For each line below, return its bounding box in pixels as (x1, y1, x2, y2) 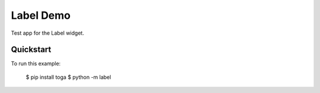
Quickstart (11, 45, 52, 55)
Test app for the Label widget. (11, 29, 84, 36)
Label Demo (11, 9, 71, 22)
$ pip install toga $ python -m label (25, 74, 111, 81)
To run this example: (11, 60, 61, 67)
